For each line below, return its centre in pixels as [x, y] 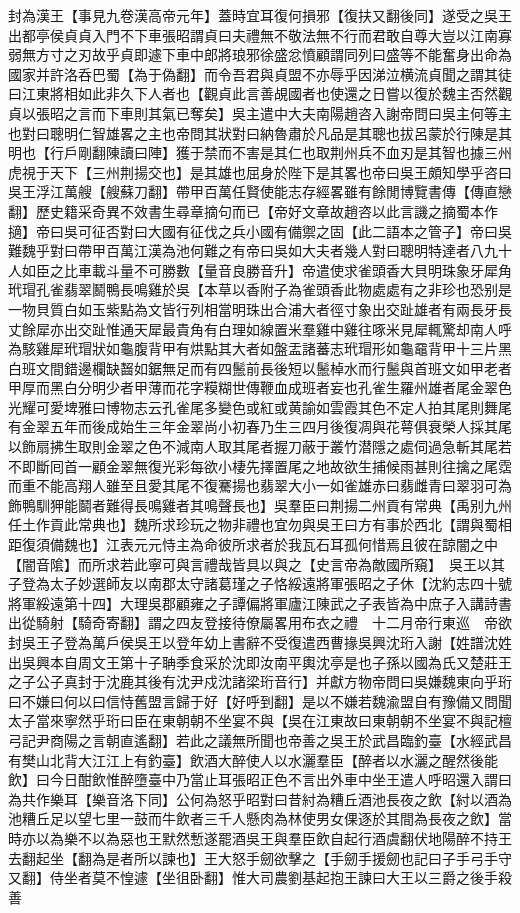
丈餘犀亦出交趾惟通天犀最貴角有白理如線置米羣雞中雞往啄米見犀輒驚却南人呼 [260, 328]
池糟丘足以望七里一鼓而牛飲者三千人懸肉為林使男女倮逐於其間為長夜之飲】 [253, 818]
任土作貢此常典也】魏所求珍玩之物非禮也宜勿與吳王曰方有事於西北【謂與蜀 [253, 524]
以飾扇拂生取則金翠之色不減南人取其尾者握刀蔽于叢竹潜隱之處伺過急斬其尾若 [260, 446]
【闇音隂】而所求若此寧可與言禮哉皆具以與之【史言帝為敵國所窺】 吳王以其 [256, 563]
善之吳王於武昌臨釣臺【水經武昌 [406, 739]
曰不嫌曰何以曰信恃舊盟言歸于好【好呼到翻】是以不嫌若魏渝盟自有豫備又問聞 [260, 700]
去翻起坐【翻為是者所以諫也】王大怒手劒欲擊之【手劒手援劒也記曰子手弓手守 [260, 857]
